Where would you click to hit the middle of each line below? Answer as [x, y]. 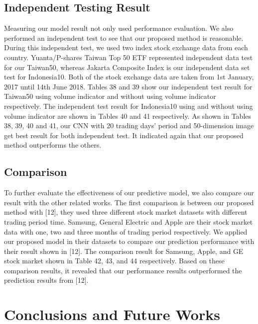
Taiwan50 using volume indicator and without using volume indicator [110, 96]
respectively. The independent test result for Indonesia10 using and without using [129, 106]
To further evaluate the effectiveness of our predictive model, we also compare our [129, 193]
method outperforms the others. [53, 145]
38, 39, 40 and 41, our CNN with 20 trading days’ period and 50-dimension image [129, 125]
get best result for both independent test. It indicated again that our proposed [124, 135]
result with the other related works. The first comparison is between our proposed [129, 202]
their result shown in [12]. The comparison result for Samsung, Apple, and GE [124, 251]
